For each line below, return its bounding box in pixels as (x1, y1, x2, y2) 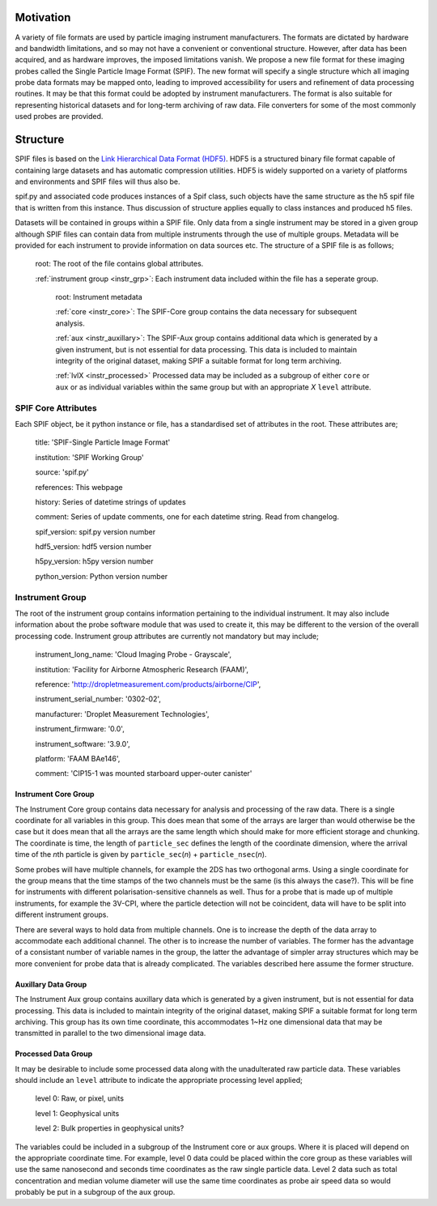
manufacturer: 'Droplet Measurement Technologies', (35, 709, 210, 718)
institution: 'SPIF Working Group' (35, 452, 145, 462)
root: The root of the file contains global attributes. (35, 259, 204, 269)
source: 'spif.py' (35, 467, 89, 477)
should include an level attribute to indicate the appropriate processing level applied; (15, 1076, 303, 1085)
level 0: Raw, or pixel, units (35, 1093, 125, 1103)
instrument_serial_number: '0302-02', (35, 694, 162, 704)
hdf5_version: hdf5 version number (35, 542, 152, 552)
